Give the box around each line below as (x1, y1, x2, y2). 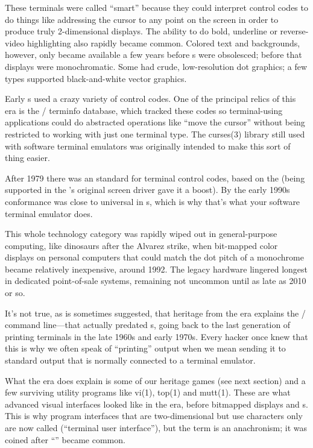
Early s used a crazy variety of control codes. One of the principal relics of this (5, 92, 296, 105)
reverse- (280, 25, 309, 37)
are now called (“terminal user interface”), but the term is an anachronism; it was (5, 421, 308, 434)
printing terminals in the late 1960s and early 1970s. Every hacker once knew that (5, 330, 308, 342)
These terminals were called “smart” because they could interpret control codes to (5, 1, 308, 13)
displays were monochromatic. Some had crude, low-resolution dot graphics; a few (5, 60, 307, 72)
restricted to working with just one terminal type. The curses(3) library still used (5, 127, 305, 140)
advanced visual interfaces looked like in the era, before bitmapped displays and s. (5, 397, 308, 410)
